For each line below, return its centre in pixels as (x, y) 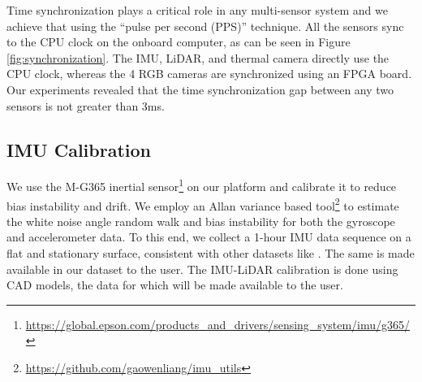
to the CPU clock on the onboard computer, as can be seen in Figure (179, 42)
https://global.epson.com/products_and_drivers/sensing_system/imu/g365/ (218, 324)
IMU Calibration (79, 149)
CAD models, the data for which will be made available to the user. (175, 285)
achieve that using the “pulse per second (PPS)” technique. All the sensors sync (205, 26)
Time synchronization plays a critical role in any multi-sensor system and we (197, 10)
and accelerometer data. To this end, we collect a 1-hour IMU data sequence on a (209, 237)
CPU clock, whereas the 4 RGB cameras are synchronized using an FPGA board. (209, 74)
